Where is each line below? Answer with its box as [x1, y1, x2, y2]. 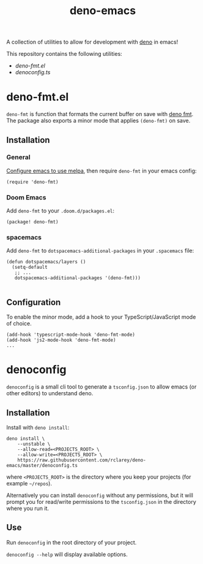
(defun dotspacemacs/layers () [6, 259, 86, 265]
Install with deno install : [6, 423, 70, 431]
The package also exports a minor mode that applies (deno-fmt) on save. [6, 117, 191, 125]
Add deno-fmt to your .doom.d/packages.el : [6, 207, 115, 215]
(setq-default [12, 265, 48, 271]
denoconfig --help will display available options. [6, 550, 128, 558]
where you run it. [6, 504, 50, 512]
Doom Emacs [6, 193, 46, 201]
